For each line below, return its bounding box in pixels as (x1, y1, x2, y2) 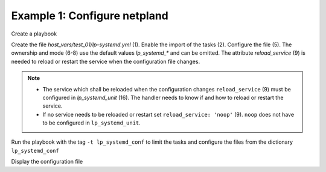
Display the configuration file (11, 158, 83, 165)
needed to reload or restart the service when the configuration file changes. (11, 58, 200, 65)
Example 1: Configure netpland (11, 9, 168, 22)
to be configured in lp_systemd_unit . (42, 119, 141, 126)
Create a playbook (11, 30, 57, 37)
